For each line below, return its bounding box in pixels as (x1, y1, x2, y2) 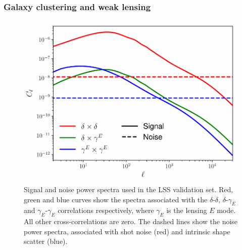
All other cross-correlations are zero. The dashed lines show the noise (24, 216, 238, 227)
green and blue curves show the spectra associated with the (24, 194, 208, 204)
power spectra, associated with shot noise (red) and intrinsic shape (24, 226, 230, 236)
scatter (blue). (24, 236, 68, 246)
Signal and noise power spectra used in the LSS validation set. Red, (24, 184, 233, 194)
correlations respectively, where (58, 205, 154, 216)
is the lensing (166, 205, 207, 216)
